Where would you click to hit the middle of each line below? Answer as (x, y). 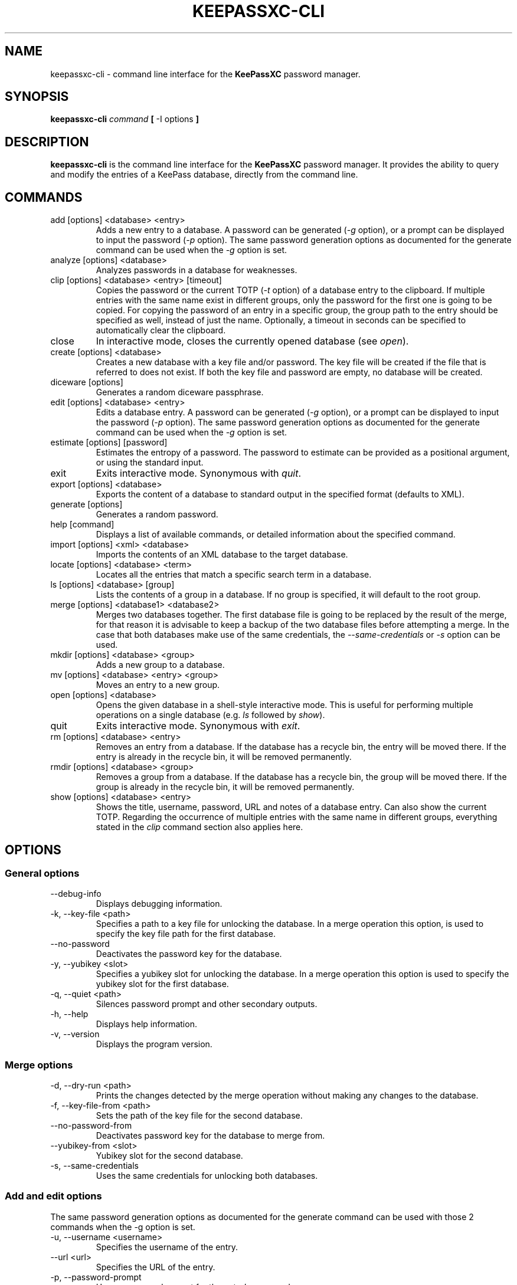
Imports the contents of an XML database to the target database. (222, 555)
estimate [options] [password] (109, 442)
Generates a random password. (157, 514)
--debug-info (76, 894)
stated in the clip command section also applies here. (199, 827)
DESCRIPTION (47, 142)
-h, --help (69, 1014)
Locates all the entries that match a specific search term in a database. (234, 575)
